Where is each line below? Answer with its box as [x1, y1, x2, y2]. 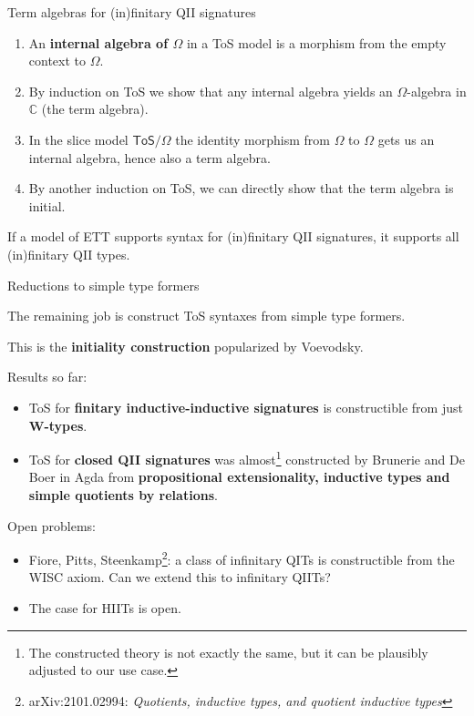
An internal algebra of [28, 33, 169, 52]
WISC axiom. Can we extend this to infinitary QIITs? [28, 568, 331, 587]
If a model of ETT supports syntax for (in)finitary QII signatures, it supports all [7, 227, 459, 246]
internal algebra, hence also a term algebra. [28, 148, 271, 167]
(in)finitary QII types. [7, 244, 130, 263]
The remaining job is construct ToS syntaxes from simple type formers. [7, 306, 406, 325]
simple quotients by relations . [28, 485, 218, 504]
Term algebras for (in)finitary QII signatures [7, 3, 256, 21]
